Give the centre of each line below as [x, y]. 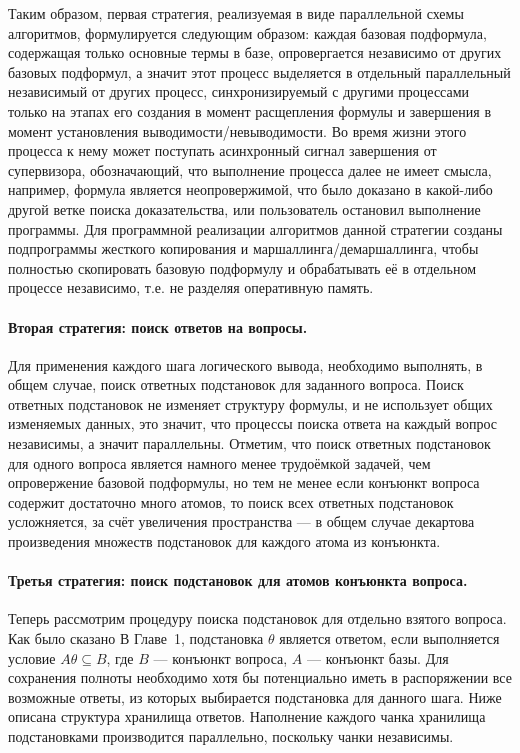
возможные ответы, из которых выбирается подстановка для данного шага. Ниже [255, 696]
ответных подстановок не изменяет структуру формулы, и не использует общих [250, 403]
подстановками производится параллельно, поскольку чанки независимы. [231, 736]
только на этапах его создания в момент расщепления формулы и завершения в [250, 110]
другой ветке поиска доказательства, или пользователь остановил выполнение [244, 208]
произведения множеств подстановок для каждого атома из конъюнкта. [224, 541]
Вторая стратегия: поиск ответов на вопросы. [158, 326]
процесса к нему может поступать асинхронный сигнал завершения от [222, 150]
